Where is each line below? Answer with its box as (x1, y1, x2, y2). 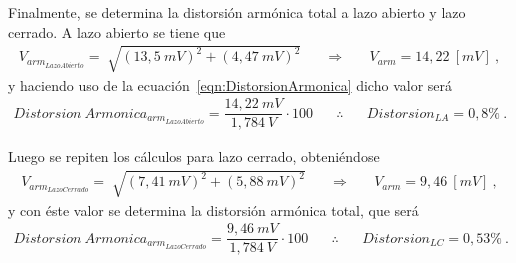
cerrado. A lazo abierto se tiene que (8, 21, 226, 42)
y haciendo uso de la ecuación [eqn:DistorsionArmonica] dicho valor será (8, 74, 453, 95)
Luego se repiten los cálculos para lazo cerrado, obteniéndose (8, 146, 380, 167)
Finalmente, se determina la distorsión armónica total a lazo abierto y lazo (8, 2, 466, 22)
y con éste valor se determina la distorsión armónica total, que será (8, 199, 419, 220)
